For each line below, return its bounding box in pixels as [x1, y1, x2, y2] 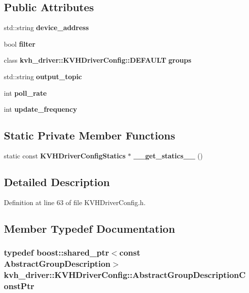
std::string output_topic [4, 71, 82, 81]
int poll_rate [4, 87, 47, 98]
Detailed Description [4, 174, 110, 189]
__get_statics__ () [133, 150, 203, 160]
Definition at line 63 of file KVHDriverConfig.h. [4, 197, 146, 207]
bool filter [4, 38, 35, 49]
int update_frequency [4, 104, 77, 114]
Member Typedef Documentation [4, 221, 175, 236]
